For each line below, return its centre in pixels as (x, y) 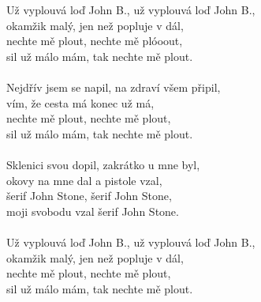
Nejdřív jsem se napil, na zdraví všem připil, (114, 87)
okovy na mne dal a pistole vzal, (84, 180)
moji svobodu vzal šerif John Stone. (93, 211)
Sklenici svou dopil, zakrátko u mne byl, (103, 164)
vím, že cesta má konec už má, (80, 102)
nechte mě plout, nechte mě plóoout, (95, 41)
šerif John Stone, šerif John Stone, (89, 196)
